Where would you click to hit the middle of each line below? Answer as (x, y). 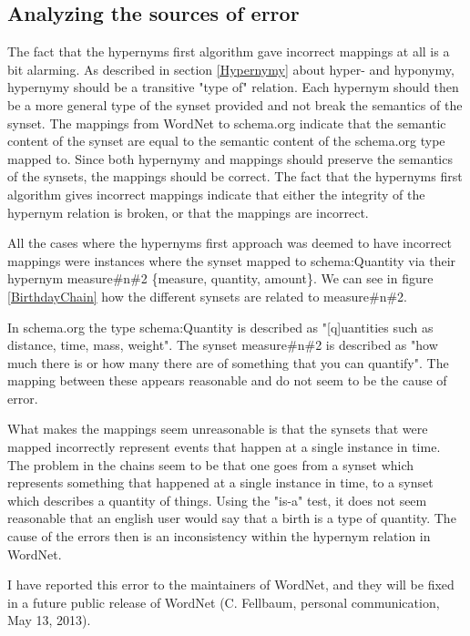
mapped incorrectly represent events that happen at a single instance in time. (224, 447)
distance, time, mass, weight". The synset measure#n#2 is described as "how (223, 345)
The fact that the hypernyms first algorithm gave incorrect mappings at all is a (229, 51)
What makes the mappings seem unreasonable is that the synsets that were (218, 429)
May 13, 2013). (49, 620)
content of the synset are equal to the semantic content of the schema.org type (226, 141)
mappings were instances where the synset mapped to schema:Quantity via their (232, 260)
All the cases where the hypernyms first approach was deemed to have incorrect (230, 243)
